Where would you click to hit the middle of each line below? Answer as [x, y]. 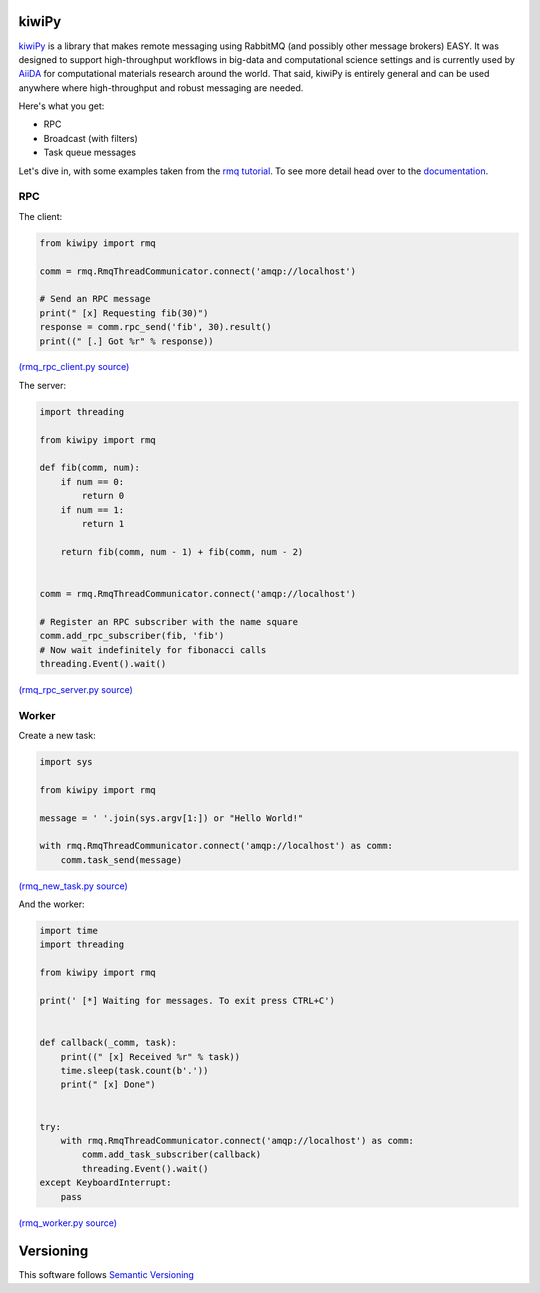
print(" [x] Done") [108, 1084]
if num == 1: [92, 509]
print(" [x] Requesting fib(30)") [124, 313]
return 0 [103, 496]
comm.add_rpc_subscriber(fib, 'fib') [132, 636]
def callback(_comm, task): [108, 1043]
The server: [42, 385]
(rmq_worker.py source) [68, 1222]
